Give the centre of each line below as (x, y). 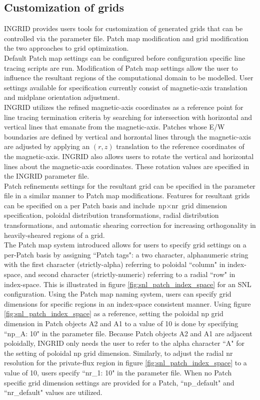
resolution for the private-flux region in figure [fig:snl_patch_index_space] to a (125, 363)
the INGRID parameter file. (47, 176)
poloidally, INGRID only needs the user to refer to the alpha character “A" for (124, 343)
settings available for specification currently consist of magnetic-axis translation (126, 87)
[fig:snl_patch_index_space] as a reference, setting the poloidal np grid (114, 313)
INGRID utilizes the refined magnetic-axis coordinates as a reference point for (124, 107)
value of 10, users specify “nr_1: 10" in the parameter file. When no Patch (118, 372)
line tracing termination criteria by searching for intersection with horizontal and (128, 117)
